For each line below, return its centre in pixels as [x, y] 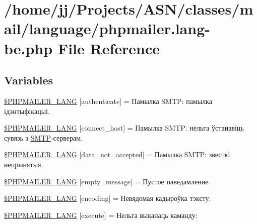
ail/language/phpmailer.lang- [107, 28]
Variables [29, 80]
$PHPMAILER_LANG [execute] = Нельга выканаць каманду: [101, 215]
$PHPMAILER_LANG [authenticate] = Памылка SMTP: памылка [108, 101]
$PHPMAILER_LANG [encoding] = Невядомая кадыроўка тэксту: [108, 198]
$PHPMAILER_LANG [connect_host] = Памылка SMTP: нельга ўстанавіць [124, 128]
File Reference [109, 48]
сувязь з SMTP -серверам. [43, 137]
